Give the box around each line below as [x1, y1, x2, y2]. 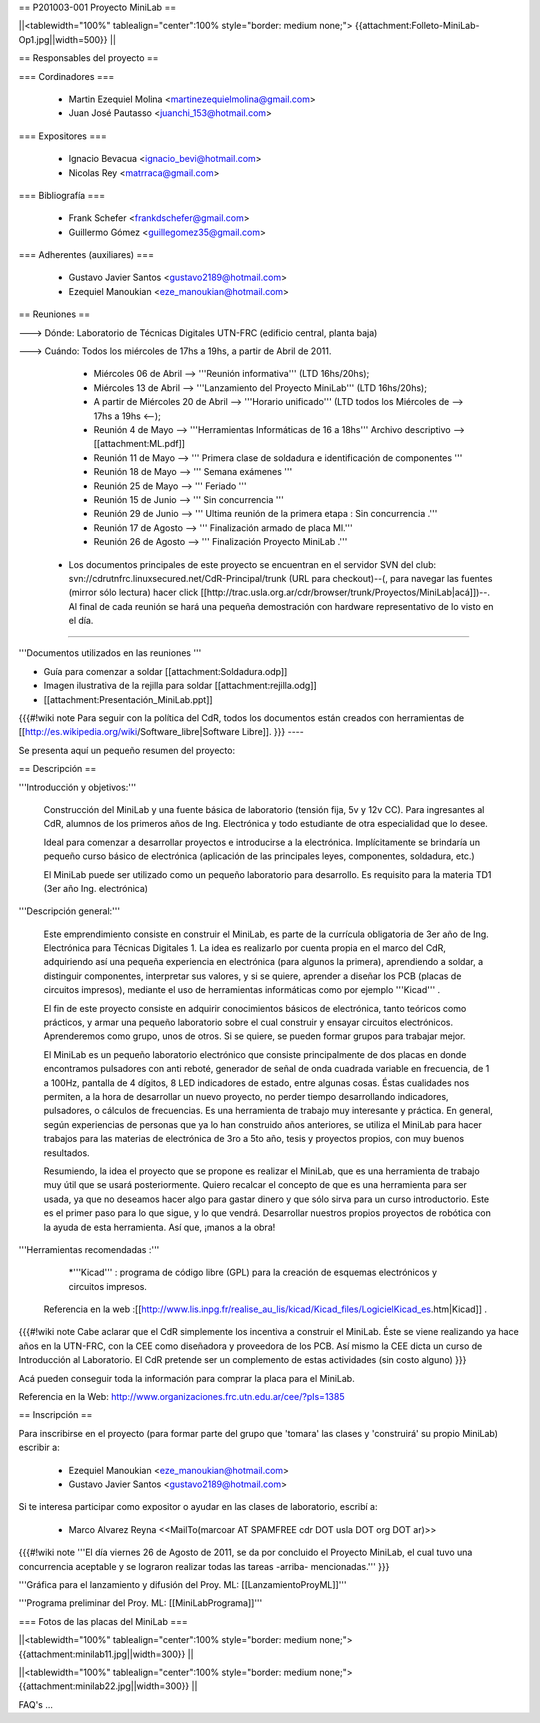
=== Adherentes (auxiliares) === [18, 249, 155, 261]
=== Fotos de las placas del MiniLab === [18, 1615, 189, 1627]
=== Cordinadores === [18, 70, 115, 82]
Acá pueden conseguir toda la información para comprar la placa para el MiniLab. [18, 1372, 355, 1384]
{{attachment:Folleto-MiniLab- [354, 20, 480, 32]
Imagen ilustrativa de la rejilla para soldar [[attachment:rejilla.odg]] [43, 680, 317, 692]
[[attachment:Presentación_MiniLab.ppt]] [43, 693, 214, 705]
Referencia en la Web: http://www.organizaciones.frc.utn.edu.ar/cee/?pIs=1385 [18, 1391, 345, 1403]
